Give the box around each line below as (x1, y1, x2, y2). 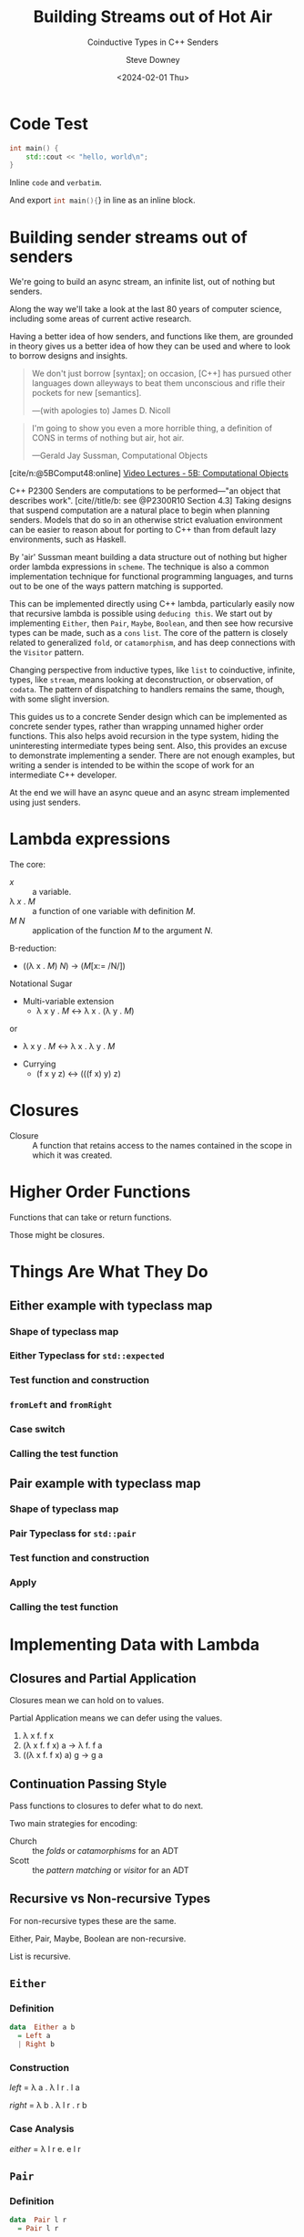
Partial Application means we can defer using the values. (9, 1712, 223, 1723)
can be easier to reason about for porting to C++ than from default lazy (9, 525, 277, 536)
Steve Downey (126, 54, 180, 65)
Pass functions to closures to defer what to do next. (9, 1800, 204, 1811)
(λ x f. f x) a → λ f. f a (22, 1740, 103, 1751)
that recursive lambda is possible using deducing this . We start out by (9, 609, 273, 619)
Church (9, 1836, 38, 1847)
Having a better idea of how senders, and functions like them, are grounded (9, 331, 294, 342)
